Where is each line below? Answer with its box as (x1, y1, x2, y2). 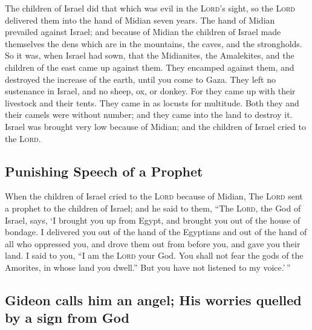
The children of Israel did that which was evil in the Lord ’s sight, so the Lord (5, 2, 295, 14)
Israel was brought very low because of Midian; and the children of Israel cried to (5, 120, 306, 132)
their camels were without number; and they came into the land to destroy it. (5, 108, 293, 121)
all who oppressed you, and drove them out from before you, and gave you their (5, 237, 301, 250)
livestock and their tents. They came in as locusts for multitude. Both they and (5, 96, 299, 109)
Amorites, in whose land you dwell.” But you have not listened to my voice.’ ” (5, 260, 291, 273)
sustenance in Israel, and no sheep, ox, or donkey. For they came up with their (5, 85, 296, 97)
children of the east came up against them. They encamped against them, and (5, 60, 294, 73)
